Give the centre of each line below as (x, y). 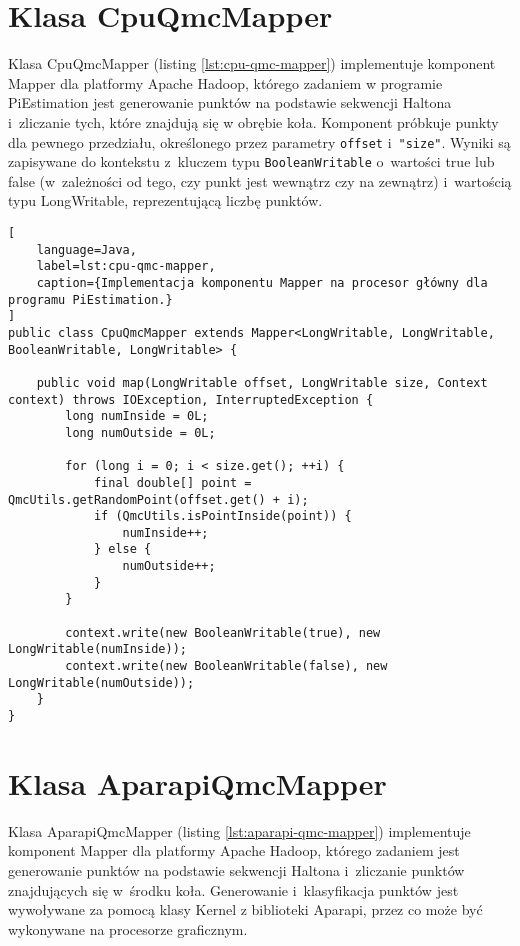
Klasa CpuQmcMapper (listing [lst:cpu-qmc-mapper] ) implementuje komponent (252, 63)
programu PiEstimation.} (90, 299)
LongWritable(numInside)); (97, 649)
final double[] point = (172, 482)
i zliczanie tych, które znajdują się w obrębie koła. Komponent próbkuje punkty (253, 121)
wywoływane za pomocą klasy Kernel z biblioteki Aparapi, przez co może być (245, 909)
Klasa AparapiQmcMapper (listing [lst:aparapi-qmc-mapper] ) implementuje (239, 830)
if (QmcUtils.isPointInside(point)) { (222, 516)
